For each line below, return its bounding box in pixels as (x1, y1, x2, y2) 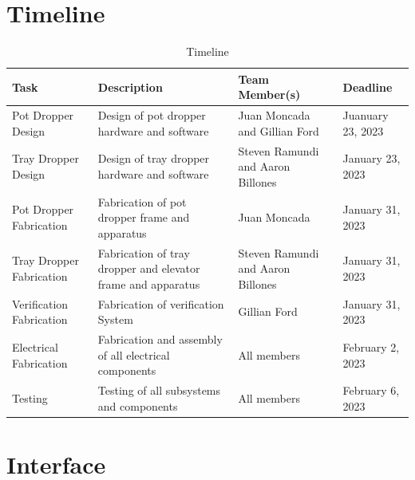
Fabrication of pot (97, 193, 187, 210)
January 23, (342, 150, 401, 167)
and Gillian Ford (238, 122, 319, 139)
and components (97, 397, 178, 414)
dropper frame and (97, 209, 190, 226)
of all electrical (97, 346, 170, 363)
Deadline (342, 78, 393, 95)
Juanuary (342, 107, 389, 124)
